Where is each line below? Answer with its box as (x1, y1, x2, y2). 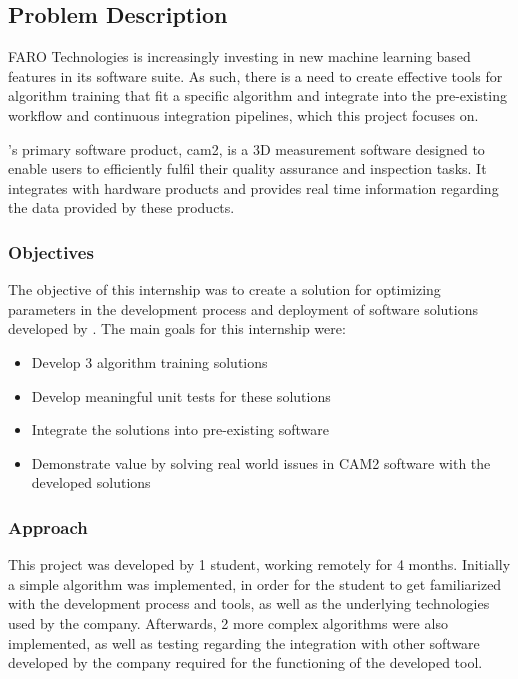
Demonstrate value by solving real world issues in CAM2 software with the (31, 452, 491, 473)
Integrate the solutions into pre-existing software (31, 419, 329, 440)
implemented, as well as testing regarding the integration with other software (8, 632, 480, 653)
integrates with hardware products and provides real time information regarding (8, 177, 499, 198)
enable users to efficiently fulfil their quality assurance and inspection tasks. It (8, 158, 487, 179)
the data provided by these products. (8, 197, 235, 218)
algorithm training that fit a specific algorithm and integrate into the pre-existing (8, 85, 507, 106)
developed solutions (31, 472, 151, 493)
